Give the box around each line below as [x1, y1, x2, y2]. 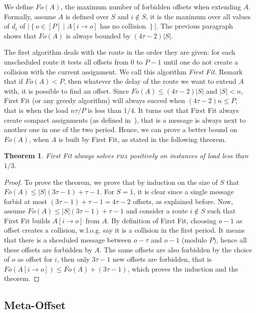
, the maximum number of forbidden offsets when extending [61, 1, 241, 11]
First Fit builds [4, 215, 50, 225]
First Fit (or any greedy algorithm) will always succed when [4, 95, 185, 105]
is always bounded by [65, 30, 130, 40]
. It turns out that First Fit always [134, 104, 239, 115]
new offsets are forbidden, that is [112, 254, 212, 264]
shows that [4, 30, 36, 40]
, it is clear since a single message [133, 186, 234, 197]
